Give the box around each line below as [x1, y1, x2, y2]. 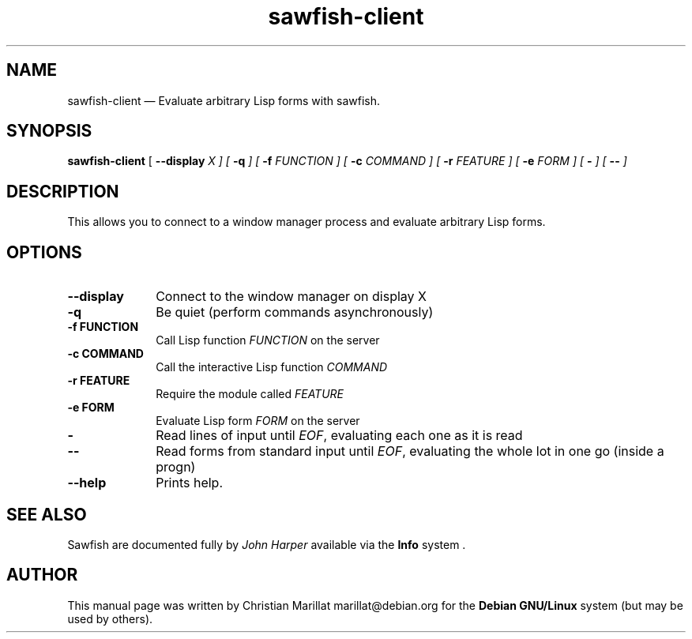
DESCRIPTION [6, 181, 119, 201]
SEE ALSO [6, 504, 87, 524]
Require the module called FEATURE [156, 387, 344, 401]
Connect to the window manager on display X [156, 288, 427, 305]
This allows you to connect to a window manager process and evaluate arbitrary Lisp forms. [67, 215, 546, 229]
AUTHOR [6, 565, 78, 585]
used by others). [67, 611, 153, 626]
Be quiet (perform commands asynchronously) [156, 304, 434, 321]
